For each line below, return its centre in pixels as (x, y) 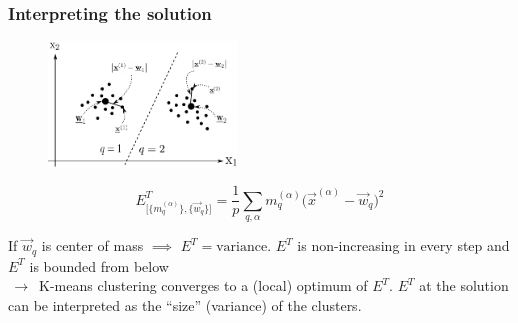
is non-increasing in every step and (403, 245)
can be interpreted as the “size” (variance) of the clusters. (185, 304)
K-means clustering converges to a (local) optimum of (203, 285)
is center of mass (92, 245)
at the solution (464, 285)
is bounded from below (99, 265)
